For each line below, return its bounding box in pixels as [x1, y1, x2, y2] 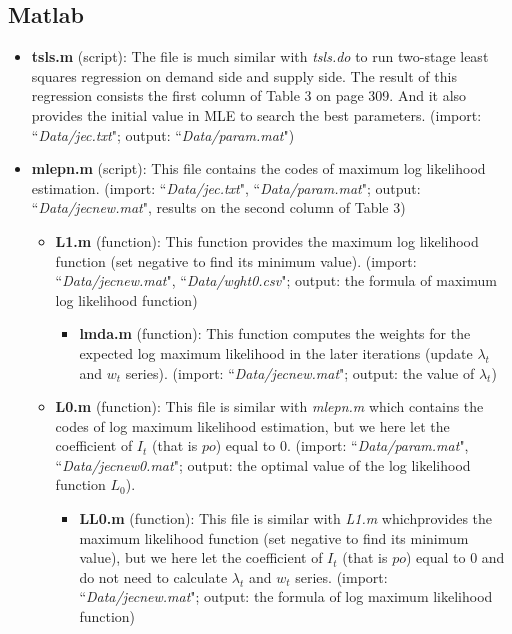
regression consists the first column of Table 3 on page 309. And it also [31, 85, 467, 106]
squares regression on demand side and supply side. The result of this [31, 65, 457, 86]
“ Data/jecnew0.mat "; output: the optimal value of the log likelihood [55, 454, 471, 475]
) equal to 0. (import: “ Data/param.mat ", [215, 435, 469, 456]
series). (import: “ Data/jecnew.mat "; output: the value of [125, 362, 475, 383]
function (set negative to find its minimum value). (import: [55, 250, 417, 271]
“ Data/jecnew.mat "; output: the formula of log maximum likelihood [79, 586, 493, 607]
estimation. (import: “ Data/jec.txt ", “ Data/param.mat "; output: [31, 177, 421, 198]
